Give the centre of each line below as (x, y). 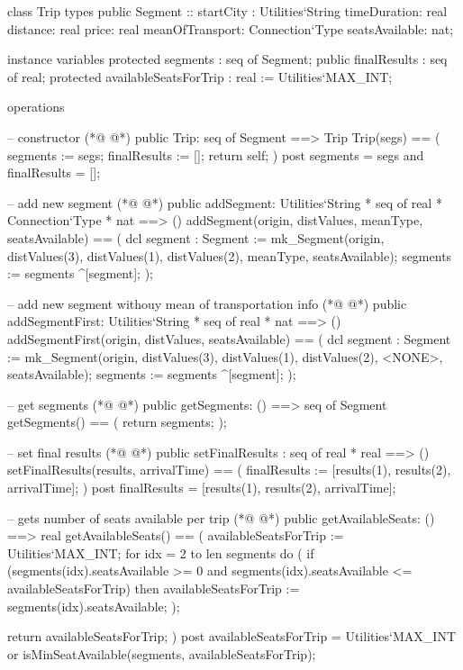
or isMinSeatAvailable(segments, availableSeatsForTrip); (162, 653)
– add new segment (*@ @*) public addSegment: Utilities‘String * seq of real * (225, 202)
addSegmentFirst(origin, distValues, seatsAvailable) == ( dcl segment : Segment (229, 338)
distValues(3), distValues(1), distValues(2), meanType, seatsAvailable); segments (230, 255)
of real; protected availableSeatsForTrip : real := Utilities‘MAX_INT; (200, 76)
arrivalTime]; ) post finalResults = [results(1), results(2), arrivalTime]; (202, 488)
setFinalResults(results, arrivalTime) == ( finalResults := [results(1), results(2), (229, 470)
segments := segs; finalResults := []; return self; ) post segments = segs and (216, 154)
